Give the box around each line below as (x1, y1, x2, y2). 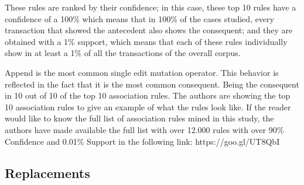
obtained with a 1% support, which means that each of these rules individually (5, 35, 288, 47)
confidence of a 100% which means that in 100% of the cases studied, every (5, 12, 274, 25)
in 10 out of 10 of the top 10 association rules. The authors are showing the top (5, 89, 291, 102)
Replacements (5, 163, 90, 181)
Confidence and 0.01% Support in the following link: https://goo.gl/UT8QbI (5, 135, 280, 147)
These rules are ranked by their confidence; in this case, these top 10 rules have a (5, 1, 296, 13)
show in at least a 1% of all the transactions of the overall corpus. (5, 47, 241, 59)
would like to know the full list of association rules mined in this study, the (5, 112, 274, 124)
